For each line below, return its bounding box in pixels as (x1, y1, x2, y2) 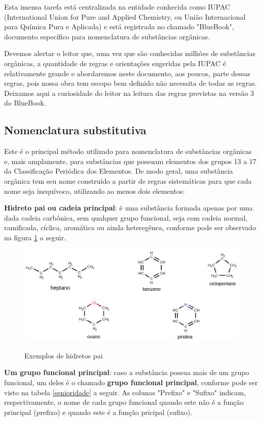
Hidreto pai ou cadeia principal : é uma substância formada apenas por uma (4, 202, 253, 213)
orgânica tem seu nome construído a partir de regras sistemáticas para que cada (4, 175, 252, 186)
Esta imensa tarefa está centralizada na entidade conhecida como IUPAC (4, 2, 231, 12)
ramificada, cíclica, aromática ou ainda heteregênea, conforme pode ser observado (4, 222, 256, 233)
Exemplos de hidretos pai (24, 350, 103, 360)
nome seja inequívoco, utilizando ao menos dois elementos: (4, 185, 185, 196)
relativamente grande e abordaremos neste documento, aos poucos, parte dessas (4, 68, 250, 78)
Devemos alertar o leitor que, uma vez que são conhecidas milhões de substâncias (4, 48, 255, 59)
